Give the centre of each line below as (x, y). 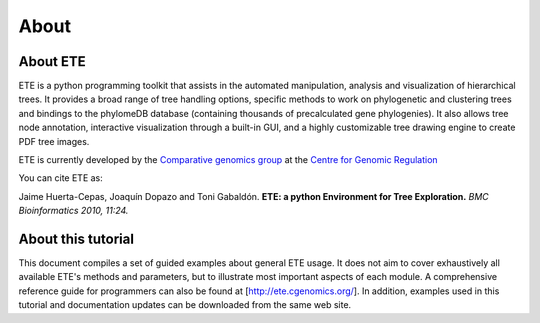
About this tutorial (76, 239)
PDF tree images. (54, 141)
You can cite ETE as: (61, 178)
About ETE (52, 61)
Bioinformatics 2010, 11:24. (73, 211)
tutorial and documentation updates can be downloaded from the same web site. (185, 305)
